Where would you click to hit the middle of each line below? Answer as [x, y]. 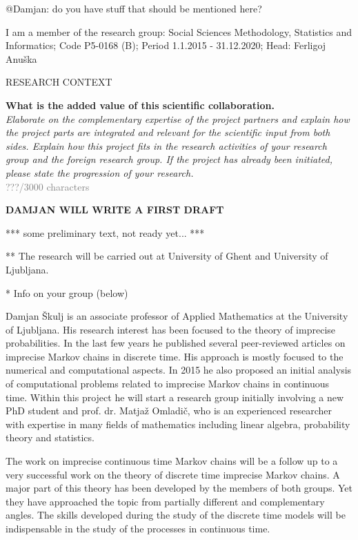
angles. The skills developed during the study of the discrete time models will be [176, 515]
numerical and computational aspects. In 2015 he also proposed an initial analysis [179, 370]
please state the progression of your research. [100, 172]
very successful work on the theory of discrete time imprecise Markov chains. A [173, 474]
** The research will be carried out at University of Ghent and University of [167, 256]
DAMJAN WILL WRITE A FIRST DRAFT [115, 210]
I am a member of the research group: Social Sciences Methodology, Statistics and [179, 31]
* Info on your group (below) [67, 292]
